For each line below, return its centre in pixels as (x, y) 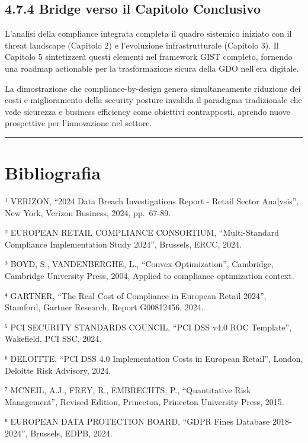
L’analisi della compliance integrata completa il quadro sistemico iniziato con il (148, 33)
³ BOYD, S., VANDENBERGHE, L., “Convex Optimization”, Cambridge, (139, 264)
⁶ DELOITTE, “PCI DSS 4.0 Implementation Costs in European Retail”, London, (154, 359)
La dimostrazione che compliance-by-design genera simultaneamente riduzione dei (153, 88)
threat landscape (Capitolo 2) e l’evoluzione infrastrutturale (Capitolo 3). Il (142, 45)
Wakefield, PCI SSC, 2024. (53, 338)
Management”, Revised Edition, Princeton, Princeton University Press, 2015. (145, 401)
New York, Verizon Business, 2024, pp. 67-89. (88, 212)
